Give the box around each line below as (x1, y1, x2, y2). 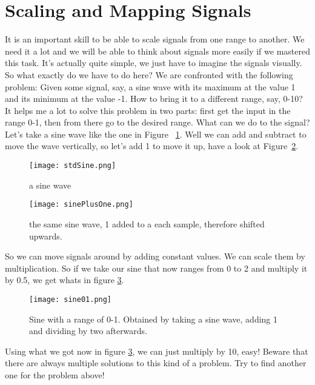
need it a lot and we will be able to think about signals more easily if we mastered (5, 44, 310, 57)
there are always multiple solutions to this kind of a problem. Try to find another (5, 357, 307, 369)
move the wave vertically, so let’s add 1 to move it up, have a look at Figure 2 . (5, 139, 299, 152)
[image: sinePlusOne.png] (29, 200, 133, 209)
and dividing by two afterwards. (29, 324, 148, 337)
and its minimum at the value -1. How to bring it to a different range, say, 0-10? (5, 92, 303, 105)
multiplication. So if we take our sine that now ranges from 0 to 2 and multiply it (5, 261, 308, 274)
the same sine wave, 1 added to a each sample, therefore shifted (29, 217, 265, 230)
